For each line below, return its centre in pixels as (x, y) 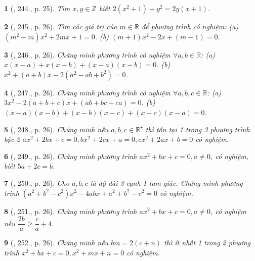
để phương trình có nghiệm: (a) (190, 26)
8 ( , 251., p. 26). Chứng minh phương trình (71, 211)
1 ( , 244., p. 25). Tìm (37, 8)
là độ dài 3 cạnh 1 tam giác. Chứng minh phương (166, 182)
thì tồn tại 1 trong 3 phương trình (198, 129)
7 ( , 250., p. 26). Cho (37, 182)
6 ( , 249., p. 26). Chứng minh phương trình (71, 156)
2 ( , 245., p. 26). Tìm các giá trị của (61, 26)
